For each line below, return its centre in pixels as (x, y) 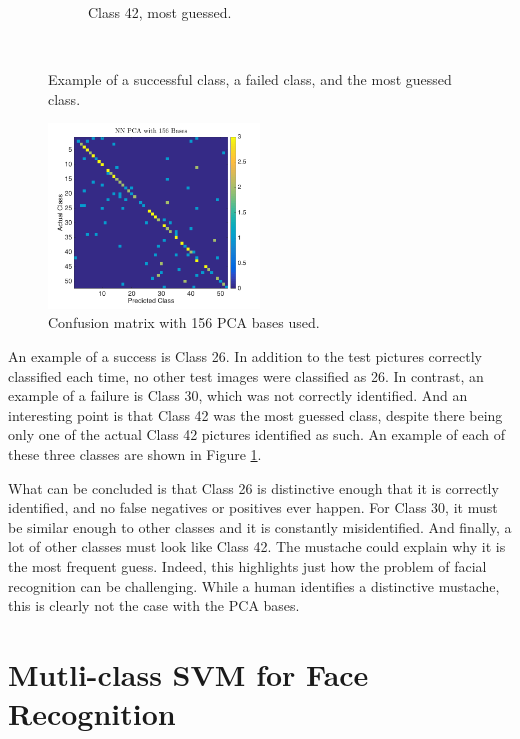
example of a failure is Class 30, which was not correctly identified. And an (238, 395)
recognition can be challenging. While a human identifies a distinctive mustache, (254, 585)
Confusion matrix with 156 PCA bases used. (184, 322)
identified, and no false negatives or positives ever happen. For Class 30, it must (253, 507)
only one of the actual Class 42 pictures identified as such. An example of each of (256, 434)
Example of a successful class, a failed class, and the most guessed (250, 79)
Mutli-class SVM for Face (188, 673)
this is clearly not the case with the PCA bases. (154, 605)
